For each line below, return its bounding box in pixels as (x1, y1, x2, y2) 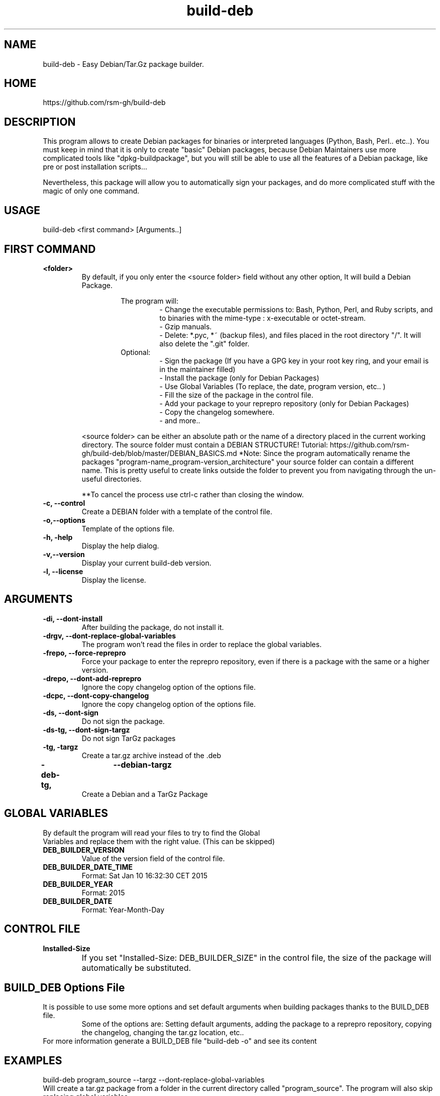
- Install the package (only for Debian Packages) (159, 373, 319, 382)
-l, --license (43, 567, 83, 576)
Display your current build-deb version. (81, 558, 211, 567)
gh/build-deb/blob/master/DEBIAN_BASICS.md (81, 448, 237, 458)
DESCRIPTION (4, 115, 76, 128)
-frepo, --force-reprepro (43, 648, 126, 657)
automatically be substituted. (81, 962, 191, 973)
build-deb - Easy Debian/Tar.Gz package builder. (43, 59, 204, 68)
